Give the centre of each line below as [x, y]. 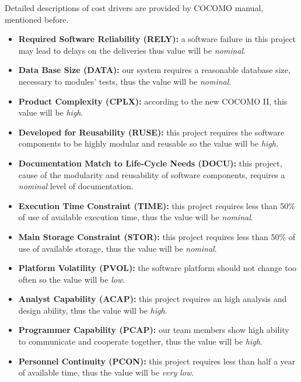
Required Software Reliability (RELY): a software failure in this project [157, 39]
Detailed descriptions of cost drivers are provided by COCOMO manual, [134, 8]
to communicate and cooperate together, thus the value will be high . [140, 341]
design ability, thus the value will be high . [93, 310]
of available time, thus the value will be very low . [106, 372]
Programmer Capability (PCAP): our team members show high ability [154, 330]
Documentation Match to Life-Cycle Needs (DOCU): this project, [150, 163]
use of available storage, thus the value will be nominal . [118, 248]
